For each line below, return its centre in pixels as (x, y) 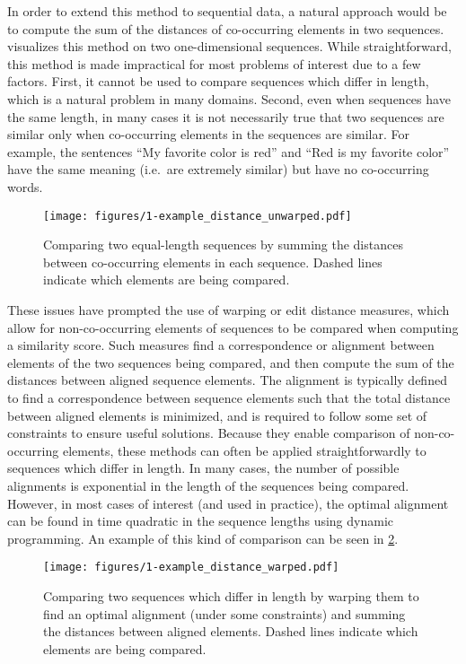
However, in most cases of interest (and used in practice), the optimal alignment (228, 503)
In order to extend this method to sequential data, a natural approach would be (227, 11)
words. (25, 186)
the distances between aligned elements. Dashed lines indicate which (231, 631)
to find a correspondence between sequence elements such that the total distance (229, 397)
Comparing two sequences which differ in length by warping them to (231, 595)
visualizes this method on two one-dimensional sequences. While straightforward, (229, 46)
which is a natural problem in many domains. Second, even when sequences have (229, 98)
